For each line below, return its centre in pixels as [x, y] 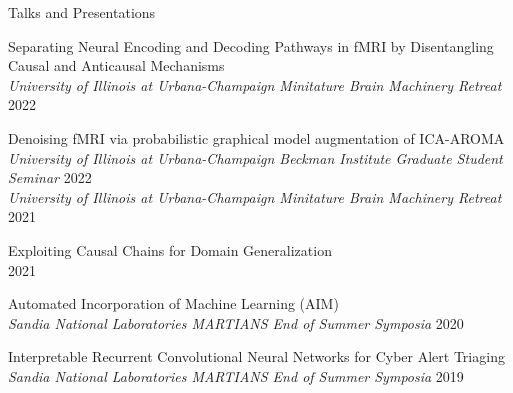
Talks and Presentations [82, 12]
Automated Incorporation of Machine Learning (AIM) [173, 303]
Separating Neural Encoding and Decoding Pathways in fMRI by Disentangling [251, 45]
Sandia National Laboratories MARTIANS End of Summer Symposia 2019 [236, 375]
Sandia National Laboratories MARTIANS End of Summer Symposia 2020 [236, 322]
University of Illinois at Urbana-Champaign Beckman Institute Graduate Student [255, 157]
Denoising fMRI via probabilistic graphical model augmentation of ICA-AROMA [256, 137]
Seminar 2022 [50, 177]
